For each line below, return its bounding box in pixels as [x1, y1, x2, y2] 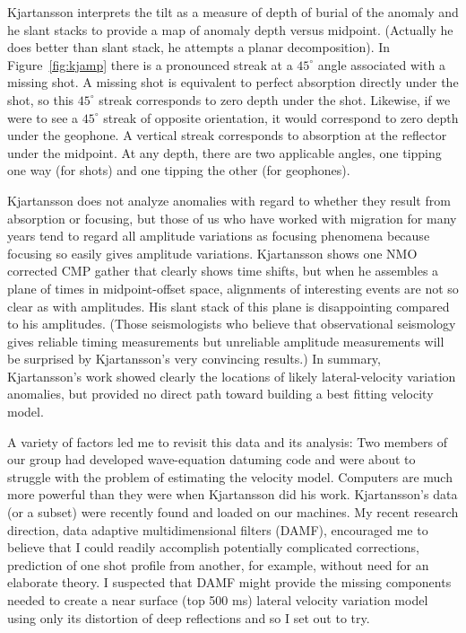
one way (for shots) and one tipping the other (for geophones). [7, 161, 350, 180]
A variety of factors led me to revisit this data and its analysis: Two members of [7, 432, 448, 451]
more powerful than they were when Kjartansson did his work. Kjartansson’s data [7, 485, 458, 504]
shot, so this [7, 90, 74, 109]
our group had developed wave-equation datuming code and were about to [7, 450, 416, 469]
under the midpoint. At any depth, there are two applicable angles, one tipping [7, 143, 442, 162]
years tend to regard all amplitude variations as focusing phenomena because [7, 226, 430, 245]
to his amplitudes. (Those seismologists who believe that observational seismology [7, 314, 456, 333]
